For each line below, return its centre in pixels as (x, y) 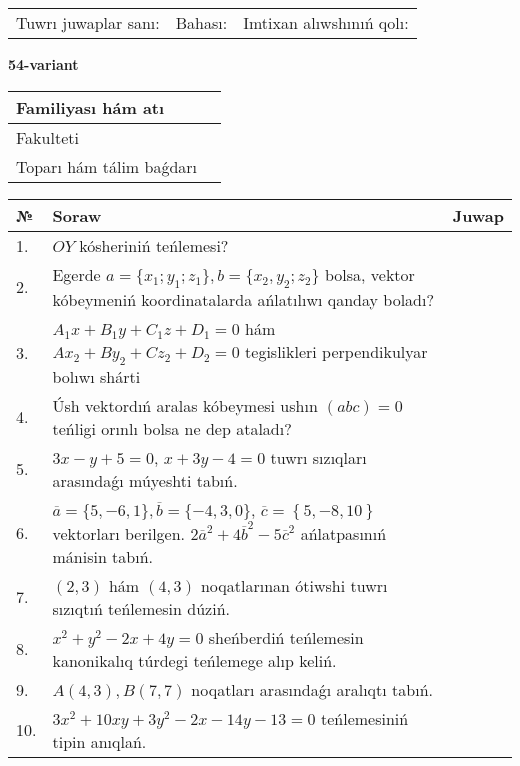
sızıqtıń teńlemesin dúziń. (141, 608)
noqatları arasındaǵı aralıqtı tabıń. (312, 689)
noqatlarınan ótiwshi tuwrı (294, 585)
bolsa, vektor (369, 274)
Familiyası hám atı (90, 107)
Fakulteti (47, 137)
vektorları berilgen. (119, 533)
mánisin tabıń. (103, 556)
